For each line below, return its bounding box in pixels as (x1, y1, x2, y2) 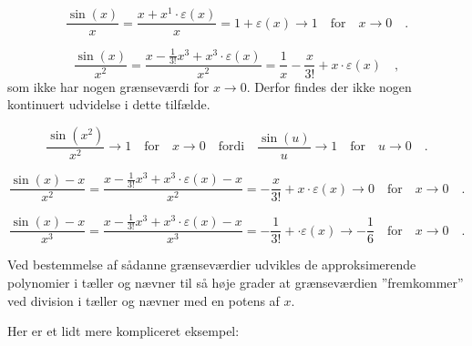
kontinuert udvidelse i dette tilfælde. (7, 95, 210, 114)
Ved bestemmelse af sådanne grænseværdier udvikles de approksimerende (7, 255, 416, 274)
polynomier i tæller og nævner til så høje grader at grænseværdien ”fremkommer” (7, 273, 464, 292)
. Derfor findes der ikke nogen (246, 76, 412, 96)
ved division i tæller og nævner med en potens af (7, 290, 280, 310)
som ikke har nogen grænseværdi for (7, 76, 210, 96)
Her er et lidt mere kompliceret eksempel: (7, 321, 240, 341)
